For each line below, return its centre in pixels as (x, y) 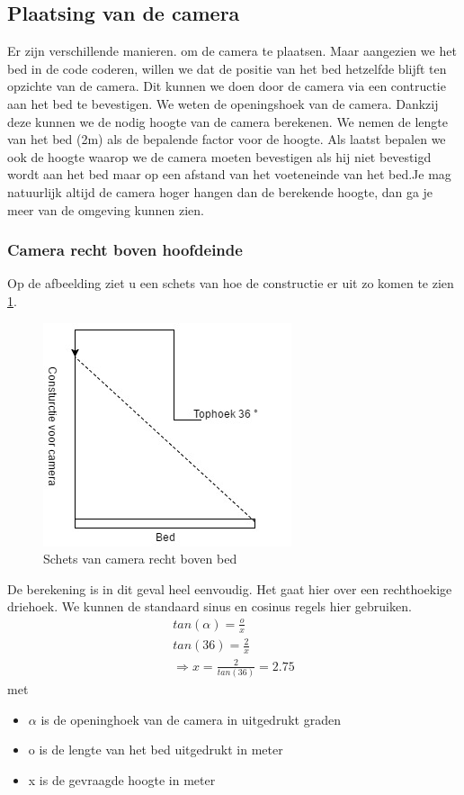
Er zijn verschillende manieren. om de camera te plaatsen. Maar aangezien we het (232, 51)
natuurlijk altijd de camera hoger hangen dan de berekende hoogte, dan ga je (220, 191)
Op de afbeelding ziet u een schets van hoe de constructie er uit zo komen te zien (231, 283)
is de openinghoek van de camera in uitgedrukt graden (191, 719)
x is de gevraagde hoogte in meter (122, 779)
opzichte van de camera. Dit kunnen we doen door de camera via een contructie (227, 86)
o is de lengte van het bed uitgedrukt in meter (156, 750)
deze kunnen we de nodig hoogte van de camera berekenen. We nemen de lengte (228, 121)
